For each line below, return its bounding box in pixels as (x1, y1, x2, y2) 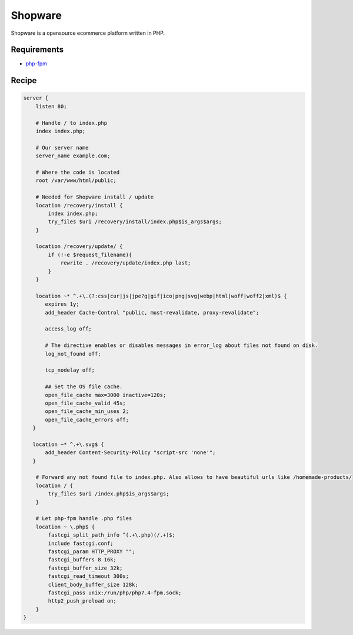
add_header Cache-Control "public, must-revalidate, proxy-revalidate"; (45, 309, 259, 316)
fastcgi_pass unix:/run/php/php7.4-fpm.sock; (48, 589, 182, 596)
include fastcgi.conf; (48, 540, 114, 547)
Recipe (11, 75, 37, 85)
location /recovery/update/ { (35, 243, 123, 250)
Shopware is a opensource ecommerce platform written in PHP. (11, 29, 165, 37)
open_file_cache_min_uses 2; (45, 408, 129, 415)
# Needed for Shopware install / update (35, 194, 154, 200)
